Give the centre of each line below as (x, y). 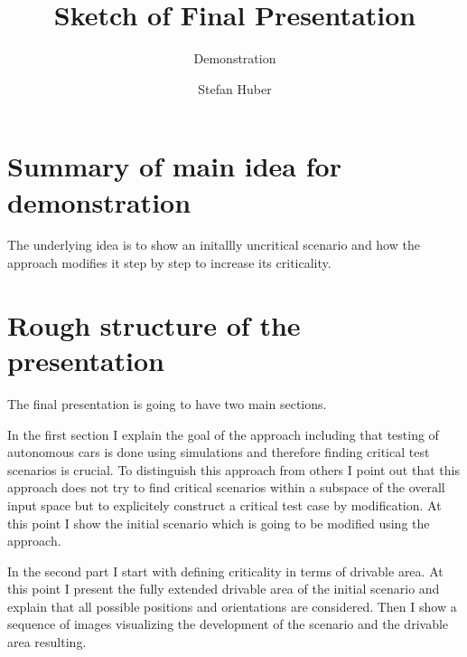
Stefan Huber (235, 88)
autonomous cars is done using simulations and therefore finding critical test (219, 452)
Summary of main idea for (174, 166)
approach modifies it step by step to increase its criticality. (169, 263)
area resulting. (47, 642)
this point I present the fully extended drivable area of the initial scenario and (224, 589)
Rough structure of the (154, 324)
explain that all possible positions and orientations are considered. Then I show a (232, 606)
